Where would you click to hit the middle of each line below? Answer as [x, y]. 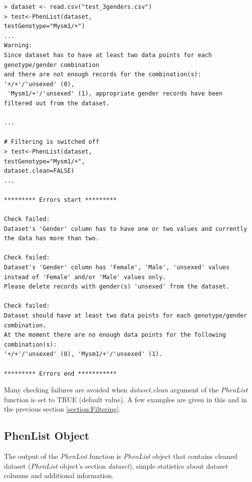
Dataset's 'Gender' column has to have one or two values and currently [126, 229]
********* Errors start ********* [61, 200]
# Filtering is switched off [52, 142]
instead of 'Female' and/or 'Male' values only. [85, 277]
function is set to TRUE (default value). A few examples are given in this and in [126, 399]
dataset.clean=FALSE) [39, 171]
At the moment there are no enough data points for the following [115, 335]
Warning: [18, 46]
